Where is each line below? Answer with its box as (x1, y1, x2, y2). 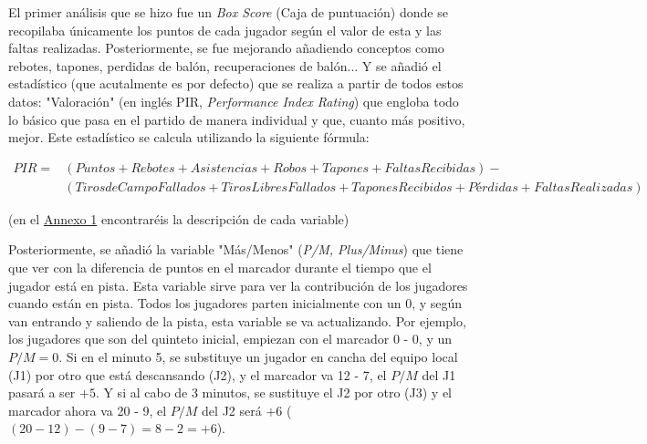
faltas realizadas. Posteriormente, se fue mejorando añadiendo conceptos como (8, 38, 444, 57)
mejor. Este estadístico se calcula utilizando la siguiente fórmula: (8, 128, 370, 147)
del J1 (422, 365, 456, 384)
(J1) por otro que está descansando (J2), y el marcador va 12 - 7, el (8, 365, 387, 384)
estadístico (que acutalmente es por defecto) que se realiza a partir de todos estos (8, 74, 464, 93)
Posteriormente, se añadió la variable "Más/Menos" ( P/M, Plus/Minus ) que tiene (8, 240, 464, 259)
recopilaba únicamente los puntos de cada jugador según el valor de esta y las (8, 20, 442, 39)
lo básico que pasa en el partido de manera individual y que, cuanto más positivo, (8, 109, 465, 129)
